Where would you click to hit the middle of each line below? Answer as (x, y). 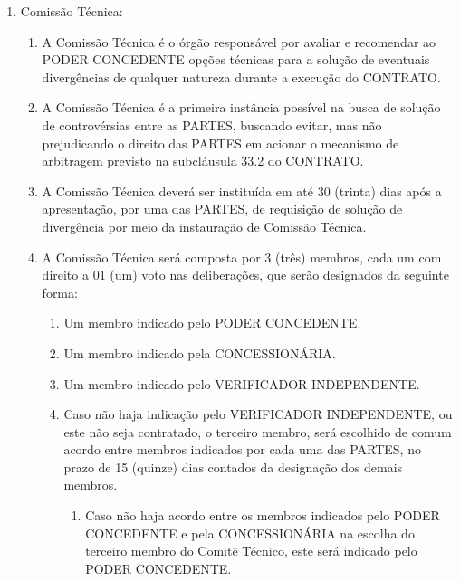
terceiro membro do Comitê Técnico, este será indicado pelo (251, 551)
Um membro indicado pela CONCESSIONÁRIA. (200, 352)
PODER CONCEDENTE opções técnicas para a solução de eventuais (236, 59)
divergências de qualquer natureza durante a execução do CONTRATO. (241, 76)
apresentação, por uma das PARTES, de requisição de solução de (222, 209)
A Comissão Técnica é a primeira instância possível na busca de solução (241, 107)
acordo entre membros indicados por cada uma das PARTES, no (242, 449)
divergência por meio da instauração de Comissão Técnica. (204, 226)
